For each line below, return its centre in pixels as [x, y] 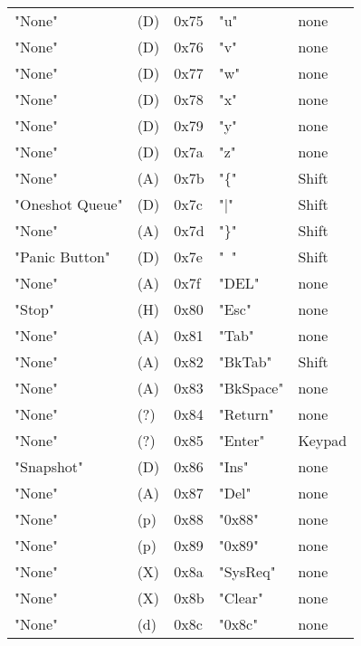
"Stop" [34, 309]
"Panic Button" [62, 256]
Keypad [323, 440]
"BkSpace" [251, 388]
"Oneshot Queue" [69, 204]
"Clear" [241, 598]
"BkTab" [245, 361]
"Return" [246, 414]
